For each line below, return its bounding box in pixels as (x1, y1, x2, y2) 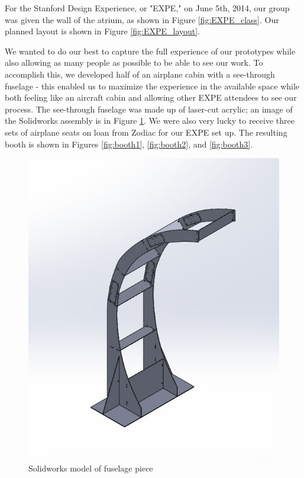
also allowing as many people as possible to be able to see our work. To (5, 56, 263, 69)
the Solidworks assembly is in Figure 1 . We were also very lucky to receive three (5, 114, 295, 127)
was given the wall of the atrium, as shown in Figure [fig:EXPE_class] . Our (5, 13, 279, 25)
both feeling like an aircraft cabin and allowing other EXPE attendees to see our (5, 91, 297, 104)
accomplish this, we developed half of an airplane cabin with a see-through (5, 68, 275, 80)
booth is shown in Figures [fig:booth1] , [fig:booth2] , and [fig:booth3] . (5, 137, 253, 150)
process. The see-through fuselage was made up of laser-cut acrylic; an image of (5, 102, 293, 115)
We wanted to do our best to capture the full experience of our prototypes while (5, 44, 296, 57)
